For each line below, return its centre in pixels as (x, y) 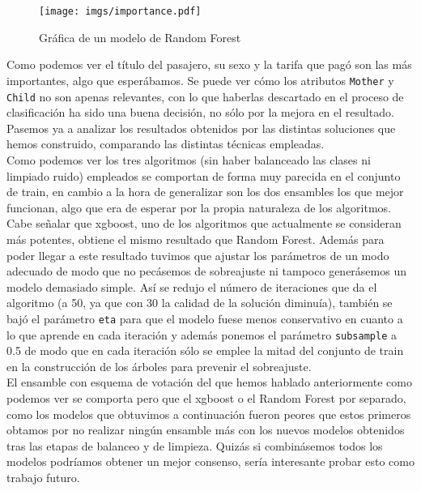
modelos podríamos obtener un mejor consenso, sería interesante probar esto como (210, 461)
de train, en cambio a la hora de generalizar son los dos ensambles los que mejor (205, 192)
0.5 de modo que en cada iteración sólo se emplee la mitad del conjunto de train (205, 350)
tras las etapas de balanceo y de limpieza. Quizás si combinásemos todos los (195, 445)
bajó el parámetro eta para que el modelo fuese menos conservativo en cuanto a (205, 318)
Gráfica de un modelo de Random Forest (140, 37)
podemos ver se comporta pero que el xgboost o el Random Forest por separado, (206, 397)
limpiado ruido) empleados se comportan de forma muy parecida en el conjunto (204, 175)
